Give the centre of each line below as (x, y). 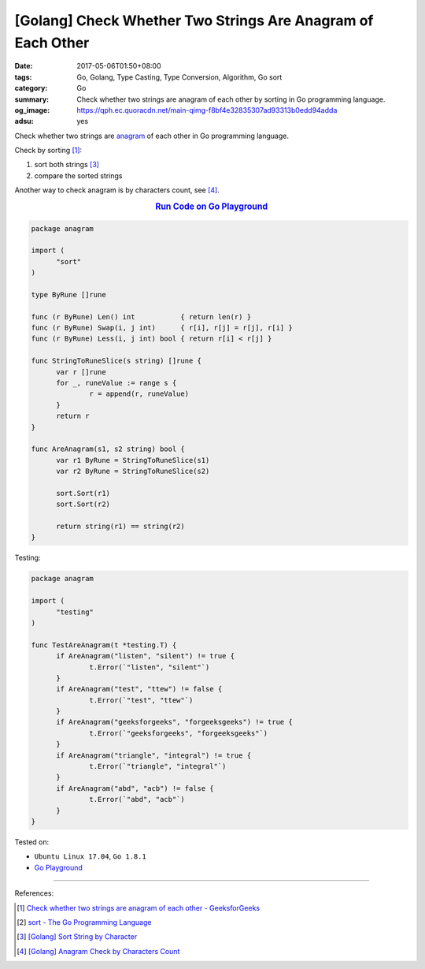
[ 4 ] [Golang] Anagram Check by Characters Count (98, 951)
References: (34, 893)
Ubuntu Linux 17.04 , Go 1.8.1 (91, 856)
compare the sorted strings (78, 175)
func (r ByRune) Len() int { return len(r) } (141, 317)
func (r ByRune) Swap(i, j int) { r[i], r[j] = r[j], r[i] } (162, 328)
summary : (32, 99)
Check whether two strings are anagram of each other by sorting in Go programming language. (231, 99)
